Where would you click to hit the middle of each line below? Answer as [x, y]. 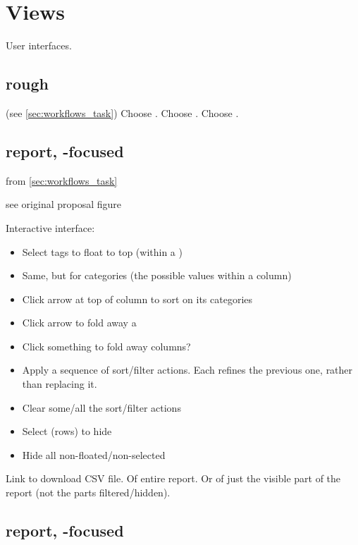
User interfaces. [39, 45]
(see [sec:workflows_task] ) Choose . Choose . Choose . [122, 112]
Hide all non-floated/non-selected [94, 454]
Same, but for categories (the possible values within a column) [157, 275]
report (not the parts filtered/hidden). [88, 492]
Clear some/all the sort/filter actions [101, 407]
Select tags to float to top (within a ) [102, 251]
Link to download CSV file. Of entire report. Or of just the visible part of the [173, 478]
